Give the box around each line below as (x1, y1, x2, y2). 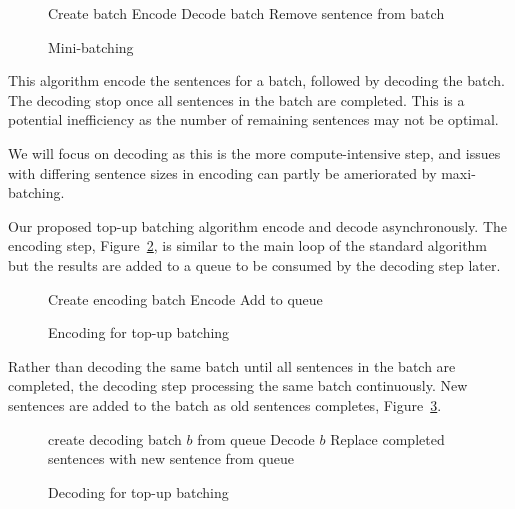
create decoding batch (48, 428, 182, 449)
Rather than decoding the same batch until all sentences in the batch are (8, 355, 456, 376)
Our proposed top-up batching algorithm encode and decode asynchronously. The (8, 215, 507, 236)
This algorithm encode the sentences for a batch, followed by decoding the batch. (8, 70, 505, 91)
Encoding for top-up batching (48, 322, 230, 343)
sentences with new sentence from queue (48, 448, 294, 469)
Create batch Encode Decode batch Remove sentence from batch (48, 3, 445, 23)
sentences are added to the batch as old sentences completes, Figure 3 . (8, 394, 442, 415)
